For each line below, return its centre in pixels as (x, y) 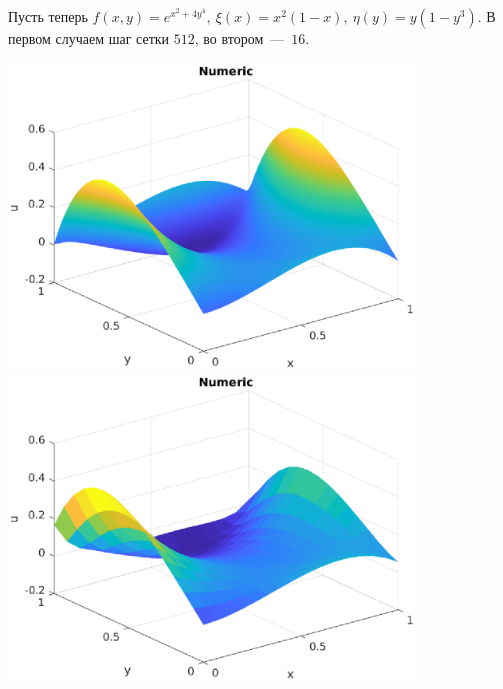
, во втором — (239, 38)
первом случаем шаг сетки (89, 38)
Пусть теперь (48, 16)
